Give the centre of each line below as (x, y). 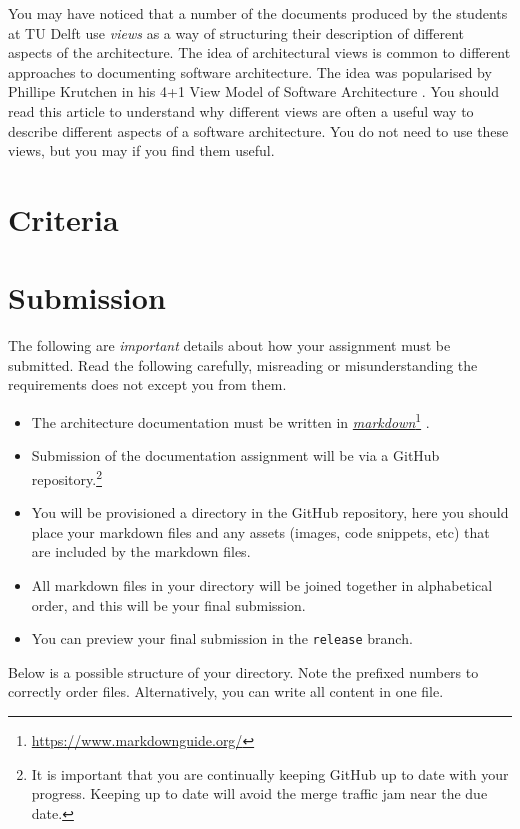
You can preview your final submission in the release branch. (222, 638)
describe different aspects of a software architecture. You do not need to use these (258, 130)
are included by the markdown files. (141, 551)
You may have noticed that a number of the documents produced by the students (258, 13)
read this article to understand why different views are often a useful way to (241, 110)
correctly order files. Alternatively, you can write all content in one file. (226, 691)
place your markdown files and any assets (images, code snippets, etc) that (260, 531)
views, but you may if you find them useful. (141, 150)
